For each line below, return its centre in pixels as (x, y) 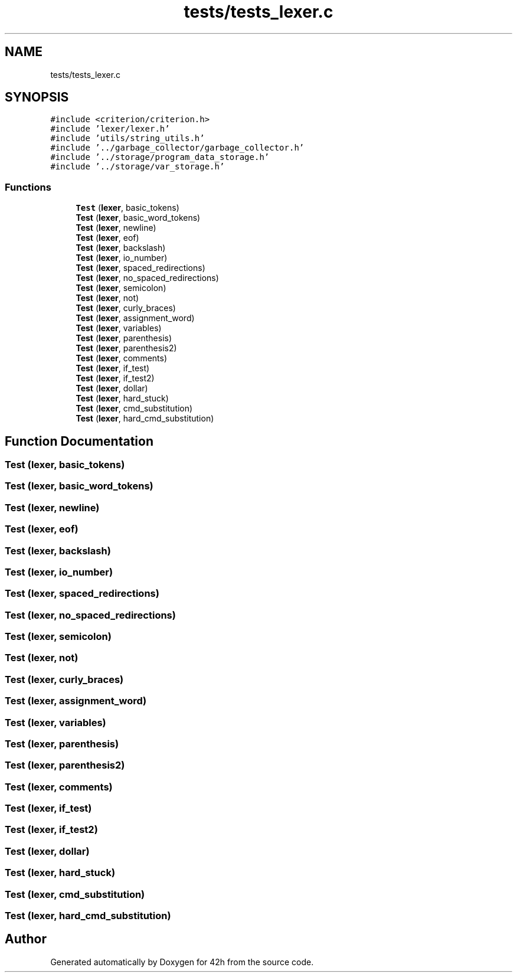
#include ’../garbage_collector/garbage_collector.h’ (177, 148)
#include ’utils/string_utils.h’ (127, 138)
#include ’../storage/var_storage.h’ (138, 167)
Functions (28, 187)
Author (26, 939)
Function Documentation (79, 441)
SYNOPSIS (37, 97)
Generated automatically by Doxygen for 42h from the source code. (182, 962)
